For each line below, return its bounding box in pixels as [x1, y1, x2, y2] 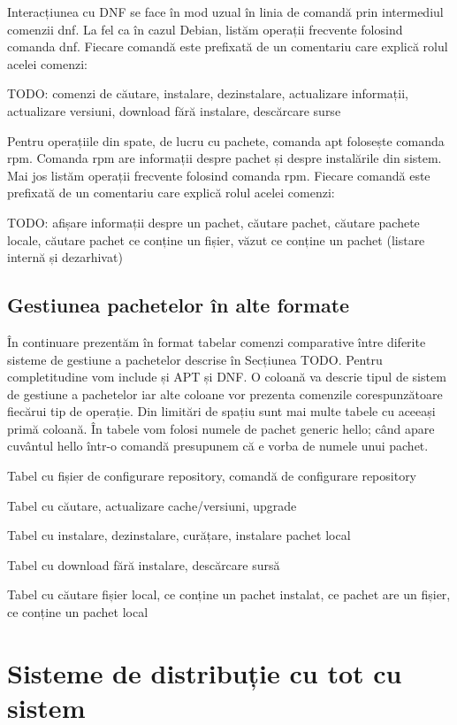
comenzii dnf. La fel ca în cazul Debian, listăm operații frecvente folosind [7, 19, 403, 38]
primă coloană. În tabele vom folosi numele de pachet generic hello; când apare [7, 419, 435, 437]
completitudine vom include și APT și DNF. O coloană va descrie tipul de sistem [7, 367, 446, 386]
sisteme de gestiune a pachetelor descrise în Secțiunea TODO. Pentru [7, 350, 383, 368]
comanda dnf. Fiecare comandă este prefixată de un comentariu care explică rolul [7, 37, 448, 56]
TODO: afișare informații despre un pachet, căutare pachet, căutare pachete [7, 212, 420, 231]
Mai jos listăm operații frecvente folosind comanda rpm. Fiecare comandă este [7, 166, 430, 184]
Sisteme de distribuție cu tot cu [7, 654, 402, 690]
